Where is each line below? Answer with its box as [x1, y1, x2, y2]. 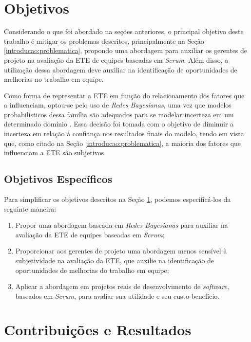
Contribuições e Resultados [4, 319, 192, 339]
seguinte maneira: [4, 203, 57, 214]
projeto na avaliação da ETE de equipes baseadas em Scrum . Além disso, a [4, 54, 229, 65]
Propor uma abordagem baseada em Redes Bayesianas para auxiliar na [15, 220, 228, 230]
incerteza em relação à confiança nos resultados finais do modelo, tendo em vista [4, 128, 244, 139]
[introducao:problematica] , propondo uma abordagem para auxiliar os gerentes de [4, 45, 248, 55]
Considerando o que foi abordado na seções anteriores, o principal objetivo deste [4, 26, 244, 36]
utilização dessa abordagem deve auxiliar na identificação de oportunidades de [4, 64, 237, 74]
